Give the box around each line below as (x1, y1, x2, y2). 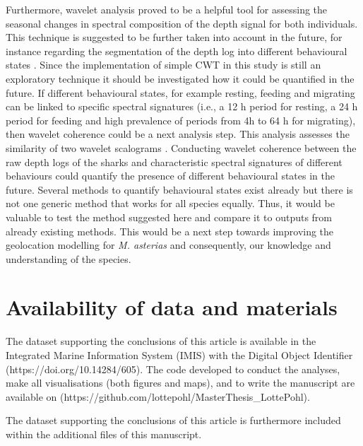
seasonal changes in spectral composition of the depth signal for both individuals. (6, 16, 358, 30)
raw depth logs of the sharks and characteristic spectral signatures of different (6, 154, 343, 169)
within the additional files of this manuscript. (6, 426, 202, 441)
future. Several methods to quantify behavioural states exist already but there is (6, 182, 353, 196)
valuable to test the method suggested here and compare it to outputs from (6, 209, 333, 224)
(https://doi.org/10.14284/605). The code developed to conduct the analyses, (6, 361, 340, 376)
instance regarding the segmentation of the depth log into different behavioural (6, 43, 347, 58)
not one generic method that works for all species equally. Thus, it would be (6, 196, 335, 211)
